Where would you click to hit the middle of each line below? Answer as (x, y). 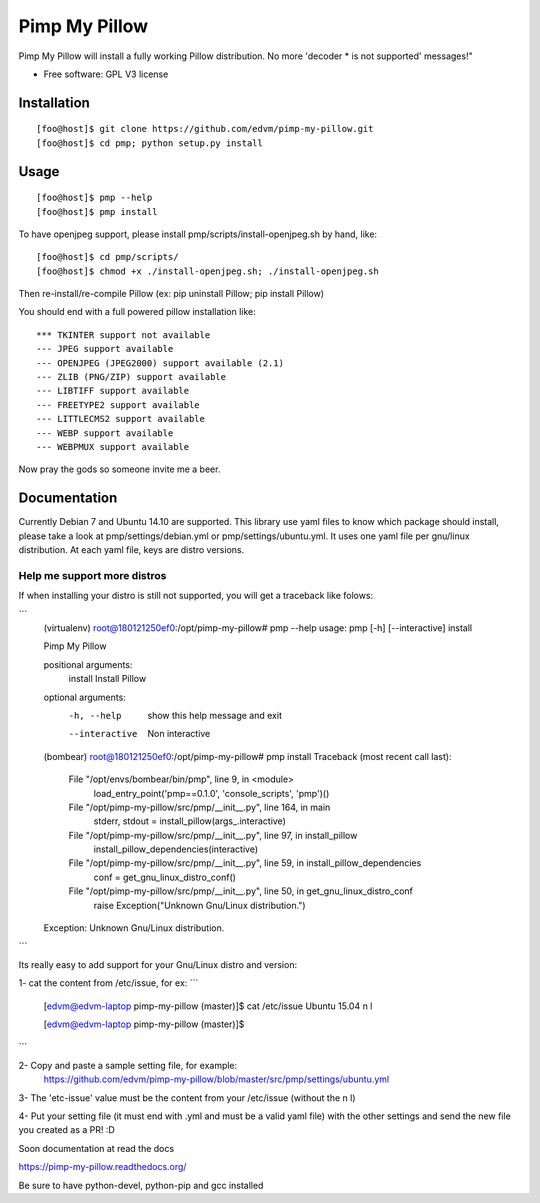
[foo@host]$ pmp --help (94, 198)
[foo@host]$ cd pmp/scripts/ (107, 257)
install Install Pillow (107, 679)
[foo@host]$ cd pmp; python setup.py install (150, 143)
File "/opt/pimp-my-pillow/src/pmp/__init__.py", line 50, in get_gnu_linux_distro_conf (241, 891)
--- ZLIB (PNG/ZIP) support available (131, 377)
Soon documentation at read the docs (96, 1148)
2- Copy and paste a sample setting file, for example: (128, 1065)
